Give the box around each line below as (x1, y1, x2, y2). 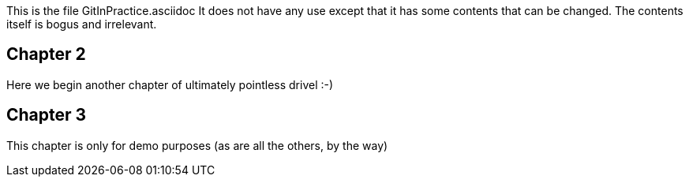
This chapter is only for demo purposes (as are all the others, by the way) (6, 138, 388, 152)
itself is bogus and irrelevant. (6, 17, 157, 31)
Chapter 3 (6, 105, 87, 125)
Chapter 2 (6, 44, 86, 65)
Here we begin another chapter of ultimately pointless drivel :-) (6, 77, 334, 91)
